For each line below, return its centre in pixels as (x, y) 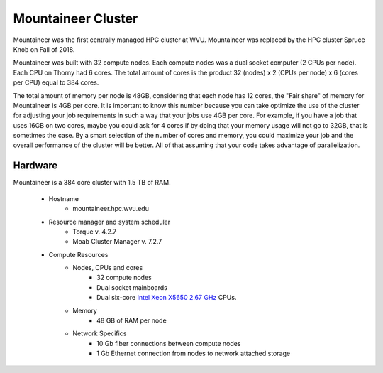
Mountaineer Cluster (76, 18)
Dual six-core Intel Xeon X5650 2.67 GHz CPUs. (167, 298)
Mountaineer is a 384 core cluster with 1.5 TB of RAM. (92, 183)
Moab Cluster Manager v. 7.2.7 (117, 242)
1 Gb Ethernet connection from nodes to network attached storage (194, 353)
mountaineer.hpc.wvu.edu (111, 209)
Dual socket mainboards (132, 287)
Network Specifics (100, 333)
